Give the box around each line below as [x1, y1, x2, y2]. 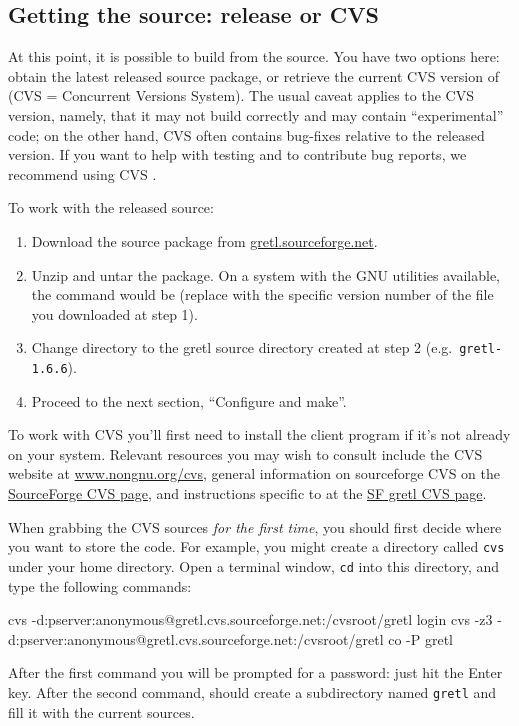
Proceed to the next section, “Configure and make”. [31, 390, 347, 411]
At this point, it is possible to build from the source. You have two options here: [8, 46, 500, 67]
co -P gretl [388, 628, 454, 649]
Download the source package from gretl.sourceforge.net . [31, 230, 378, 251]
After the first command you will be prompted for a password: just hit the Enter [8, 662, 503, 683]
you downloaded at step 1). [31, 303, 198, 324]
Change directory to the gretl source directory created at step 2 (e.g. [31, 337, 453, 358]
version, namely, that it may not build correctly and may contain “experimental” [8, 104, 504, 125]
